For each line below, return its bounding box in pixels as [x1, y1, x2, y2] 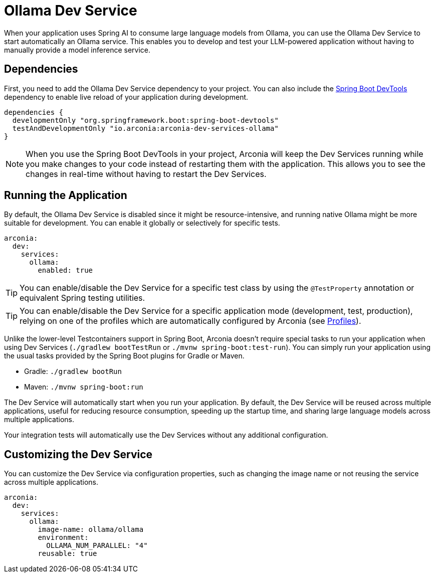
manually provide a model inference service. [4, 45, 151, 54]
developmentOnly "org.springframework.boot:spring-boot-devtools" [12, 116, 279, 124]
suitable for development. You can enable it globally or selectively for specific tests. [4, 219, 280, 228]
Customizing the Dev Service [4, 448, 153, 461]
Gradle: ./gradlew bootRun [24, 367, 122, 376]
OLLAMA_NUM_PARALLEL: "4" [46, 541, 148, 550]
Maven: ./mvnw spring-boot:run [24, 382, 143, 392]
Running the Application [4, 189, 127, 202]
